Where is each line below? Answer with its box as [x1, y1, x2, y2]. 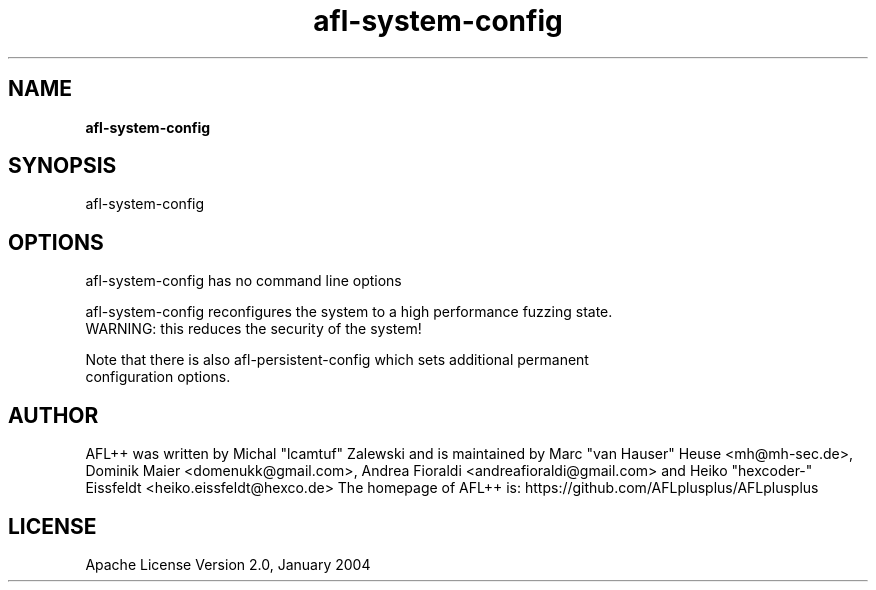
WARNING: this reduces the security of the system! [85, 320, 422, 338]
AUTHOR [8, 402, 99, 428]
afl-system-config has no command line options [85, 272, 402, 290]
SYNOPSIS [8, 153, 117, 179]
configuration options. [85, 368, 231, 386]
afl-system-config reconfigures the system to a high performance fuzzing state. [85, 303, 613, 321]
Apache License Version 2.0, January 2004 [85, 555, 371, 573]
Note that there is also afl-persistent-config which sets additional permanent [85, 351, 589, 369]
